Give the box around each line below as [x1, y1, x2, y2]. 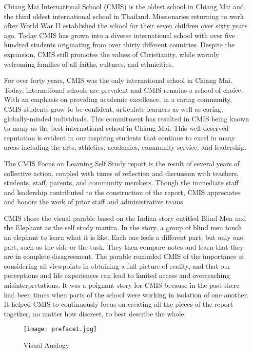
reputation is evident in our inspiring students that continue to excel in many [4, 132, 235, 142]
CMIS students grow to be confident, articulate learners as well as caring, [4, 103, 223, 114]
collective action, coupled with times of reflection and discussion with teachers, [4, 168, 239, 178]
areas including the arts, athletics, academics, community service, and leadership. [4, 142, 247, 152]
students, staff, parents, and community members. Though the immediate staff [4, 177, 239, 188]
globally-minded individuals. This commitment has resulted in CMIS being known [4, 113, 249, 123]
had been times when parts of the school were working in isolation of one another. [4, 289, 249, 299]
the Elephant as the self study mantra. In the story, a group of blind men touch [4, 222, 242, 233]
